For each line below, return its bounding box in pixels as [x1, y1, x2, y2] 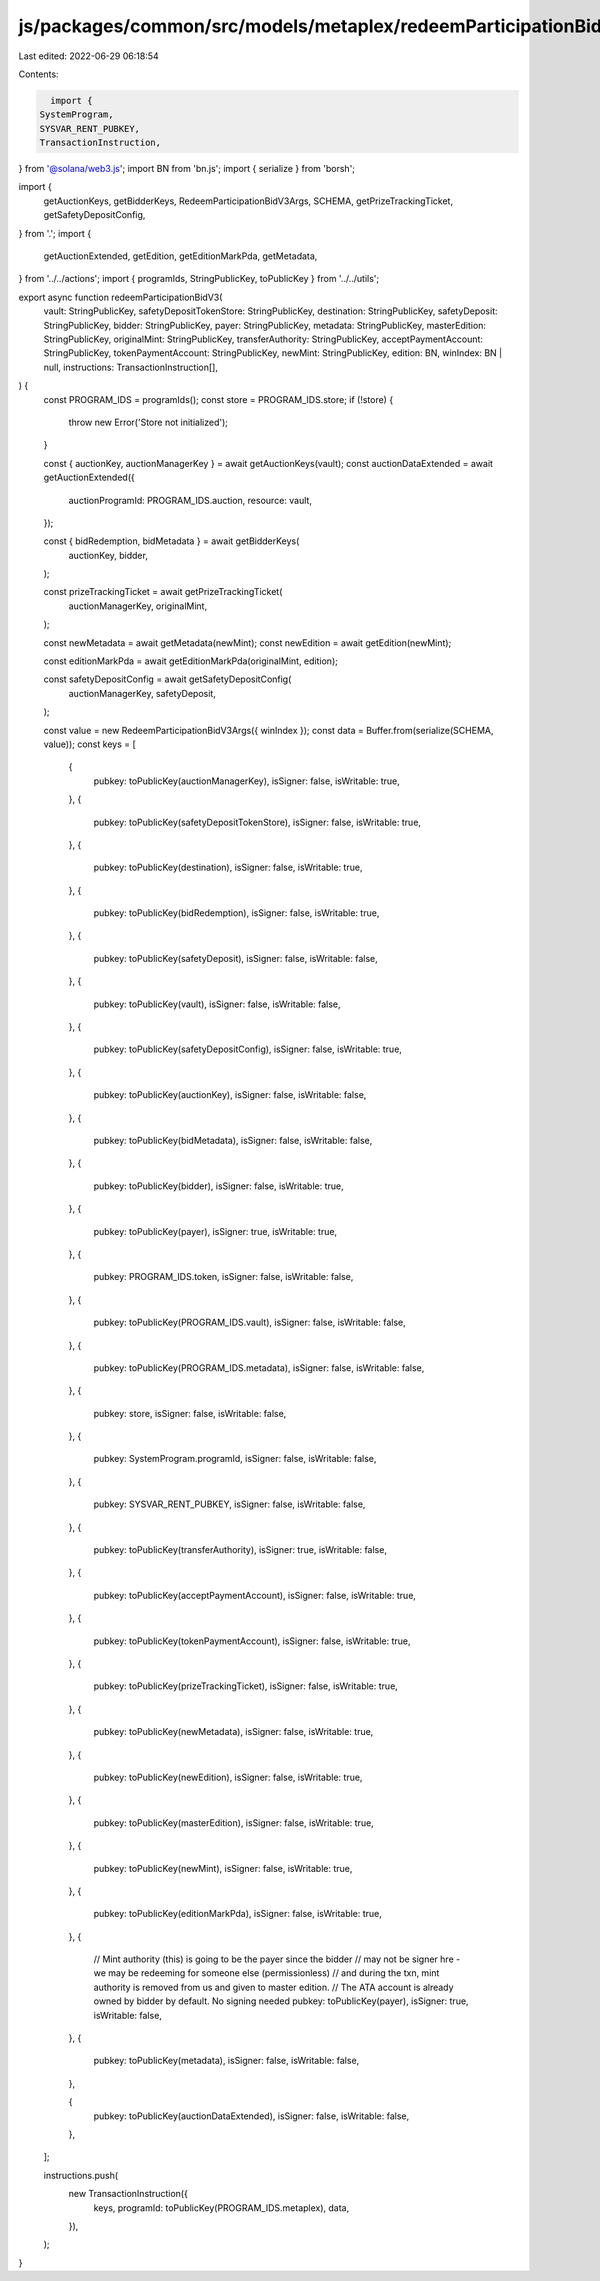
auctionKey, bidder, [68, 549, 149, 561]
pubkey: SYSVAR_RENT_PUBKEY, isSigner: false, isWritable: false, [93, 1498, 366, 1510]
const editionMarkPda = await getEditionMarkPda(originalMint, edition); [43, 655, 339, 667]
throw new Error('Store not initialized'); [68, 416, 229, 428]
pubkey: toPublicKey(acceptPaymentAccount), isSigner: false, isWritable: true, [93, 1589, 417, 1601]
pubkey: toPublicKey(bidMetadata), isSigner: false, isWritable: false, [93, 1135, 373, 1146]
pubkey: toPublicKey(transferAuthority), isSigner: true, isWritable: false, [93, 1544, 387, 1556]
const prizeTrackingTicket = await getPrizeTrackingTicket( [43, 586, 283, 598]
